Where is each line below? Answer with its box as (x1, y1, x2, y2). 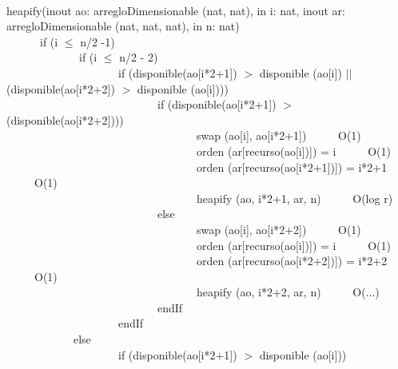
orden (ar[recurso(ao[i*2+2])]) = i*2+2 (196, 252, 388, 269)
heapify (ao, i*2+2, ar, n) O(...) (196, 284, 380, 300)
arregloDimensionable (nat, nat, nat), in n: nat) (6, 18, 240, 34)
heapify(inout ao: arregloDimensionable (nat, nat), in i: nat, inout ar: (6, 2, 345, 18)
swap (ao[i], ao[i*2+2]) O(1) (196, 220, 361, 237)
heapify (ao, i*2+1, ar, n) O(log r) (196, 189, 393, 206)
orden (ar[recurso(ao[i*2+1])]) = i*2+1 (196, 158, 388, 175)
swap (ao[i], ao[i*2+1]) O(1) (196, 127, 361, 144)
